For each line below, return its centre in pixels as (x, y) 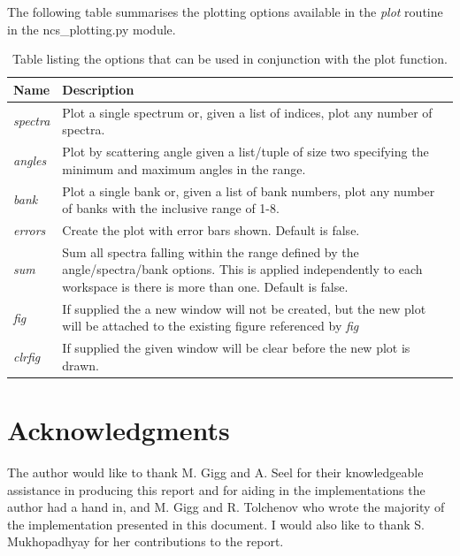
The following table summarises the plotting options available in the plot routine (225, 11)
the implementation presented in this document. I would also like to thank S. (216, 524)
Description (98, 89)
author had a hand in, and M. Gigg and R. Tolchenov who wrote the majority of (226, 507)
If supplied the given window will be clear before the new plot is (236, 348)
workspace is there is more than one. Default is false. (205, 286)
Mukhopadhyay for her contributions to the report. (146, 541)
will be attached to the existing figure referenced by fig (211, 326)
